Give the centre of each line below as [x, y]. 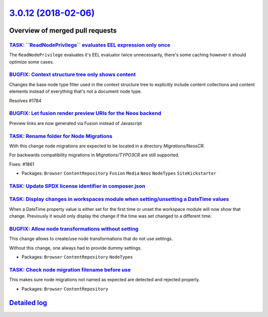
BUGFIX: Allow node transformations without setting [74, 229]
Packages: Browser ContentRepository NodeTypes [77, 257]
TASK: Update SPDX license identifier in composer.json [77, 186]
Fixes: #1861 [22, 164]
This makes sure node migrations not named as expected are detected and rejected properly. [105, 280]
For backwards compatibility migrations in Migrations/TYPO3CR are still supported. [94, 155]
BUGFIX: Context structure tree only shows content [72, 74]
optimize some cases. [32, 62]
